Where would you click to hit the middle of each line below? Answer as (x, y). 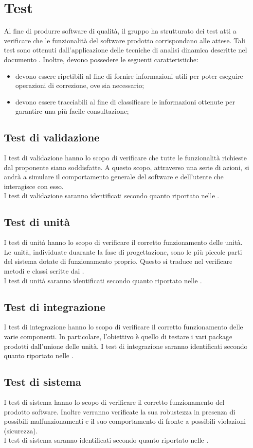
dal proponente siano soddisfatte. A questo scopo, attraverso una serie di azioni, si (126, 167)
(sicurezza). (21, 430)
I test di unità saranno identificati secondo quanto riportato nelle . (103, 280)
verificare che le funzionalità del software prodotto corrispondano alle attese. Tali (125, 40)
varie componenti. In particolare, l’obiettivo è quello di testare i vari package (118, 336)
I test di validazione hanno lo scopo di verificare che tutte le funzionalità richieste (125, 158)
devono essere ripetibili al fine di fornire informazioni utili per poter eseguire (129, 76)
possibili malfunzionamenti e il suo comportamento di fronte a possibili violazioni (125, 421)
